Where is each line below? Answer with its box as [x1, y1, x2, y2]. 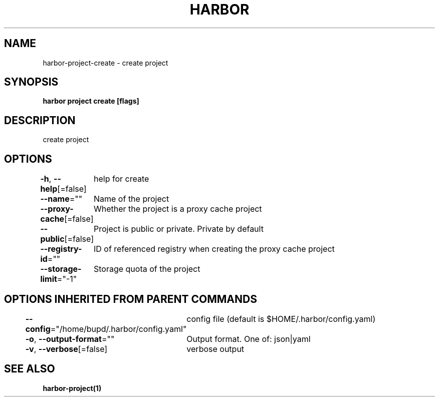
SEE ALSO [4, 362, 55, 375]
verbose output [186, 343, 245, 354]
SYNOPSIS [4, 76, 59, 89]
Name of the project [93, 194, 169, 204]
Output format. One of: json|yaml [186, 333, 311, 344]
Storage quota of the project [93, 264, 200, 274]
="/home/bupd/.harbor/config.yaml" [50, 323, 187, 334]
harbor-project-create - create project [43, 58, 168, 67]
